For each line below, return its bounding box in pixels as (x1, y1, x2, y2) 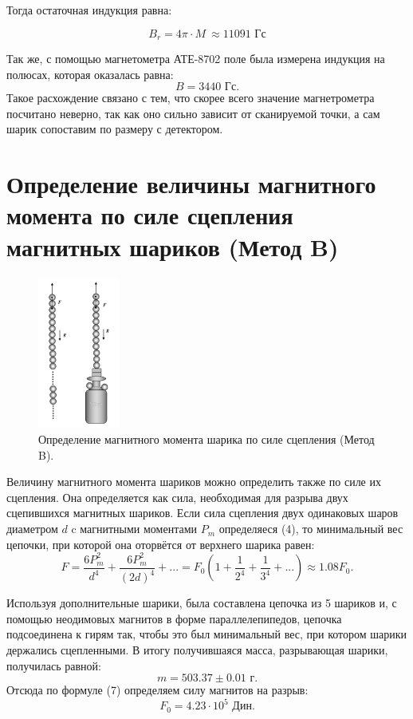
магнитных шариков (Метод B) (6, 230, 339, 263)
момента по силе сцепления (6, 199, 293, 231)
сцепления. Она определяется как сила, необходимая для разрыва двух (6, 488, 348, 505)
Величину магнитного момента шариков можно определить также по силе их (6, 473, 381, 490)
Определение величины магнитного (6, 168, 376, 200)
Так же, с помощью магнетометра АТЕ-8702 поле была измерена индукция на (6, 50, 385, 67)
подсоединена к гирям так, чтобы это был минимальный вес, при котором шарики (6, 626, 407, 642)
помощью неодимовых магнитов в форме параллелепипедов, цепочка (6, 610, 342, 626)
